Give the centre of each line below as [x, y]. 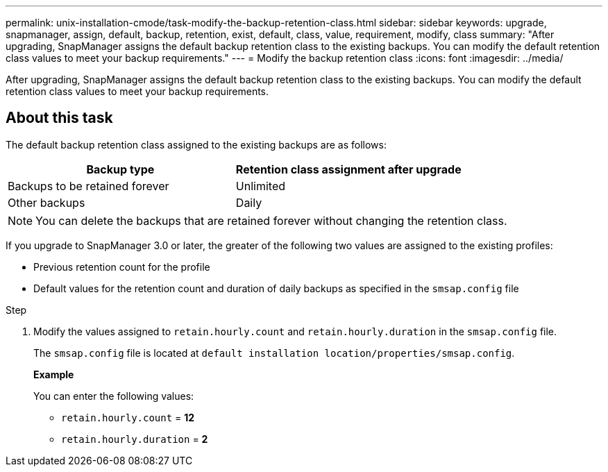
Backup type [120, 169]
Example [54, 374]
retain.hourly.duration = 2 [135, 439]
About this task [59, 118]
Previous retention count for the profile [122, 267]
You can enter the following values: [114, 396]
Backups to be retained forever [88, 186]
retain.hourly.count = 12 [128, 417]
